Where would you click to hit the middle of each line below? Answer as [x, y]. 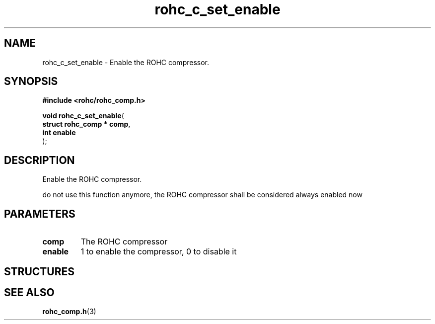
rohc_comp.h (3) [69, 312]
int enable [59, 133]
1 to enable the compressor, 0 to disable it [159, 252]
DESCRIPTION [39, 160]
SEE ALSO [29, 292]
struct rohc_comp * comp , [86, 124]
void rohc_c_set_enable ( [83, 116]
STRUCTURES [39, 271]
